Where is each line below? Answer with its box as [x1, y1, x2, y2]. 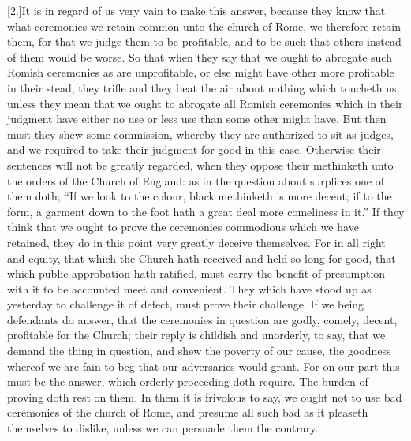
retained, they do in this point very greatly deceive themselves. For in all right [7, 234, 386, 250]
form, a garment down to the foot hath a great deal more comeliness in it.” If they [7, 203, 405, 219]
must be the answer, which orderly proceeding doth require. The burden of [7, 373, 368, 390]
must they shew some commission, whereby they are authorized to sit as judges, [7, 125, 394, 142]
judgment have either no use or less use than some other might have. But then [7, 110, 387, 127]
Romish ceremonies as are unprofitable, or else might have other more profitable [7, 64, 394, 80]
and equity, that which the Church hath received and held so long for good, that [7, 249, 396, 266]
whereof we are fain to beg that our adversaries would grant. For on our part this [7, 357, 400, 374]
